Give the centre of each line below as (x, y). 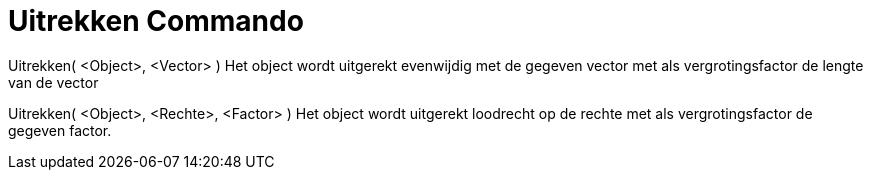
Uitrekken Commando (156, 21)
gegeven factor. (60, 130)
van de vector (53, 82)
